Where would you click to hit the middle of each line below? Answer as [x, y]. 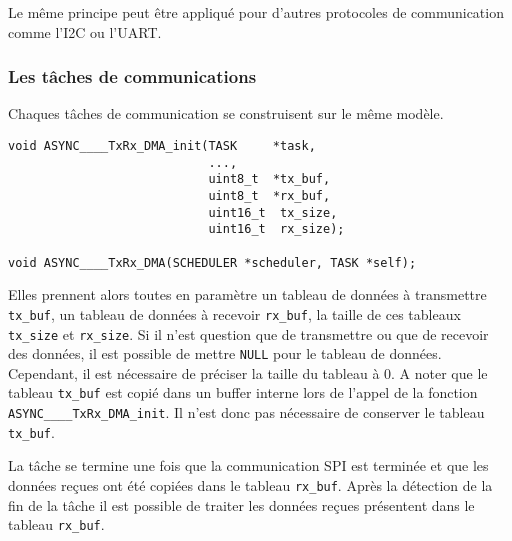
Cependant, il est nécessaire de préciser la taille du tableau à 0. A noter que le [248, 372]
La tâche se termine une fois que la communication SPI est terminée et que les [248, 465]
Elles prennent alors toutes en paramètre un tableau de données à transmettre [247, 294]
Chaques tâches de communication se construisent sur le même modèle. [226, 113]
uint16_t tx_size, [273, 212]
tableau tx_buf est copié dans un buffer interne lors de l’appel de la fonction [243, 392]
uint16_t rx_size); [276, 229]
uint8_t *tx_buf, [269, 179]
